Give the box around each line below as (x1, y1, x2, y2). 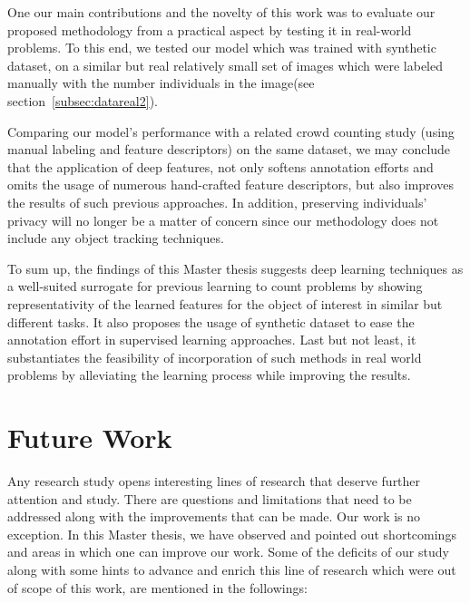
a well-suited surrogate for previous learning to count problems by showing (7, 277, 423, 296)
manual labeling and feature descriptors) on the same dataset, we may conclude (7, 140, 451, 159)
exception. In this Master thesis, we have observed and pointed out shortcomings (7, 524, 456, 543)
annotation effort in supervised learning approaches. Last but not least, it (7, 330, 416, 349)
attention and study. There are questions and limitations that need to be (7, 489, 412, 508)
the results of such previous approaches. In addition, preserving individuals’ (7, 192, 427, 211)
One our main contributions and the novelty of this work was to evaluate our (7, 3, 436, 21)
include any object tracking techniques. (7, 229, 224, 248)
